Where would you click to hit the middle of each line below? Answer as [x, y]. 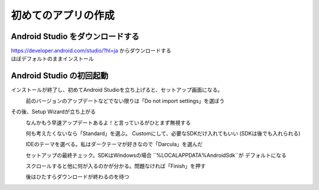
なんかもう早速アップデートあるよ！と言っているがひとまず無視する [108, 123]
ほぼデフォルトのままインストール [52, 59]
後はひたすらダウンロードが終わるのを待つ [77, 177]
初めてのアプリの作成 [63, 15]
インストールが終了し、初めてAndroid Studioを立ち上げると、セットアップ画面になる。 [117, 90]
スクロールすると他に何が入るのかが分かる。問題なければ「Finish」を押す [116, 166]
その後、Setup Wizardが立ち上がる [53, 112]
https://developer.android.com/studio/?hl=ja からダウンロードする [91, 51]
